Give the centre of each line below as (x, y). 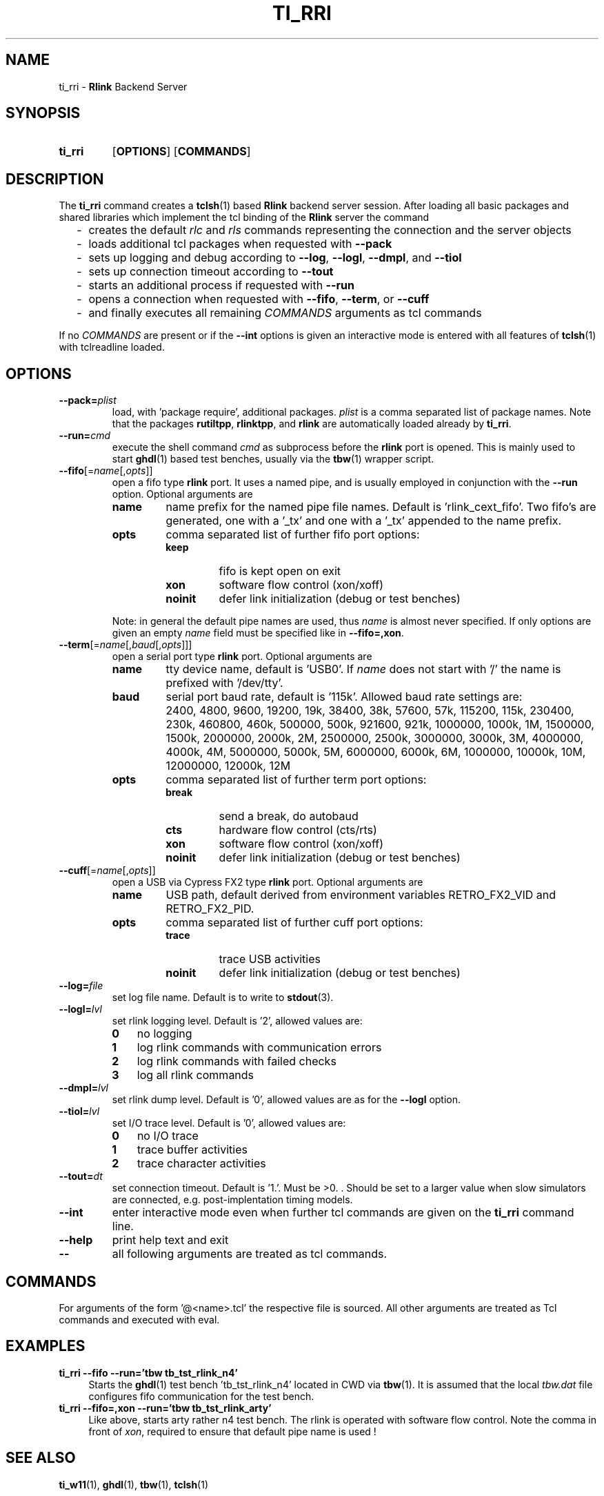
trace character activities (201, 1164)
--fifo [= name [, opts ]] (106, 471)
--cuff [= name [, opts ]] (107, 871)
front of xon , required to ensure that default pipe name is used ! (232, 1431)
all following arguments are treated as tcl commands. (249, 1254)
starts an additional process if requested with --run (222, 285)
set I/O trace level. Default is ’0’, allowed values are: (229, 1123)
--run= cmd (84, 436)
